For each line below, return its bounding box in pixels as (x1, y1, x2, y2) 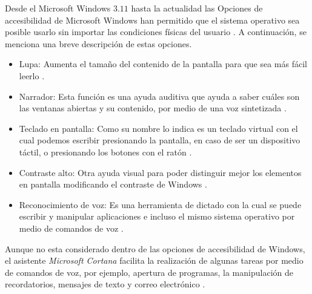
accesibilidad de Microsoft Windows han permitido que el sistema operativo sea (5, 13, 300, 26)
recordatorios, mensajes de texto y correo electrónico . (5, 278, 205, 290)
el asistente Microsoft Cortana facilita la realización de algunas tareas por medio (5, 254, 304, 267)
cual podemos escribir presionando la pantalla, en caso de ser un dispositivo (19, 134, 300, 146)
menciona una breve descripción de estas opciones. (5, 37, 192, 50)
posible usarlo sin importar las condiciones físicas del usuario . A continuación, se (5, 25, 307, 38)
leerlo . (19, 69, 45, 82)
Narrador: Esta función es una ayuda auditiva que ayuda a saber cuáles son (19, 90, 300, 102)
